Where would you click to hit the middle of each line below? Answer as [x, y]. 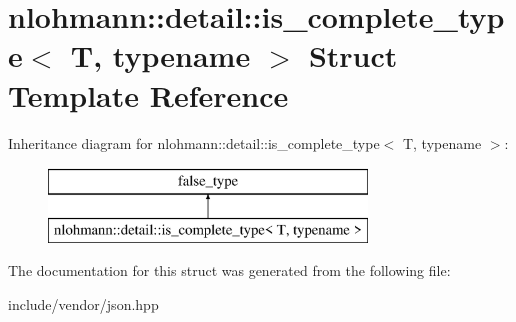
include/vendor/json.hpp [83, 303]
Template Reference [148, 94]
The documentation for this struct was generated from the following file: [229, 270]
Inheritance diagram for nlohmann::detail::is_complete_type [194, 142]
